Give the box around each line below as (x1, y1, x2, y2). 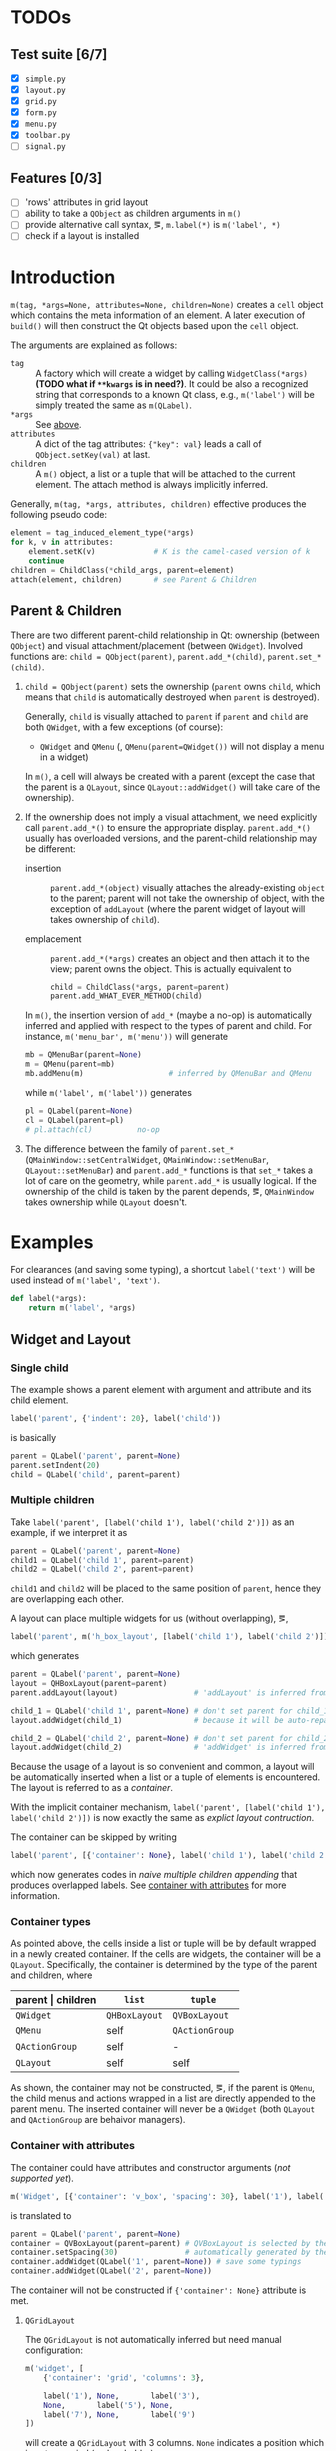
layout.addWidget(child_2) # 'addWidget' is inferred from (10, 1742, 329, 1753)
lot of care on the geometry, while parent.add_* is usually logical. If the (24, 1174, 317, 1186)
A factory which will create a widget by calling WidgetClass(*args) (35, 367, 308, 380)
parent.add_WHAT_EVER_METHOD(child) (49, 991, 203, 1001)
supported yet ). (10, 2172, 75, 2184)
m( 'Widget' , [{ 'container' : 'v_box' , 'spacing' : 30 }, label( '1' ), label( (10, 2191, 325, 2201)
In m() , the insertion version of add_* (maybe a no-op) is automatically (24, 1009, 313, 1021)
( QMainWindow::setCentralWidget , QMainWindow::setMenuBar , (24, 1153, 270, 1165)
